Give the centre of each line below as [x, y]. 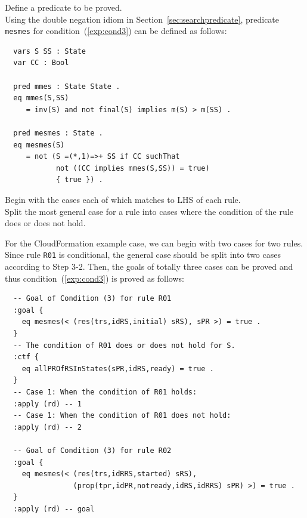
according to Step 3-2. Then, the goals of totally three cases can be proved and [149, 266]
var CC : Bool [41, 63]
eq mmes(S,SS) [41, 98]
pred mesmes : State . [58, 133]
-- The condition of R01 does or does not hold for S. [124, 345]
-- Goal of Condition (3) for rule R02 [92, 450]
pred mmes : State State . [67, 86]
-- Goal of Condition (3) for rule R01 [92, 299]
